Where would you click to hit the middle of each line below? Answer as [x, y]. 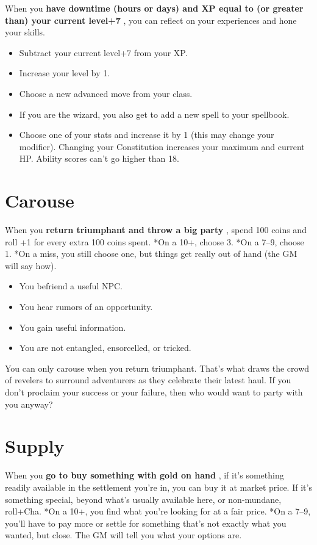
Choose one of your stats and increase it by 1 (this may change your [147, 135]
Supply [35, 446]
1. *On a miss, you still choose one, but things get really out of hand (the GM [151, 254]
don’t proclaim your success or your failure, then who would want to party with [154, 392]
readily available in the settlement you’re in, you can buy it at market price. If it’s [158, 487]
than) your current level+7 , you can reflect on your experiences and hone [151, 20]
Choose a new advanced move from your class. [106, 93]
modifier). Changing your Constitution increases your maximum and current [162, 146]
